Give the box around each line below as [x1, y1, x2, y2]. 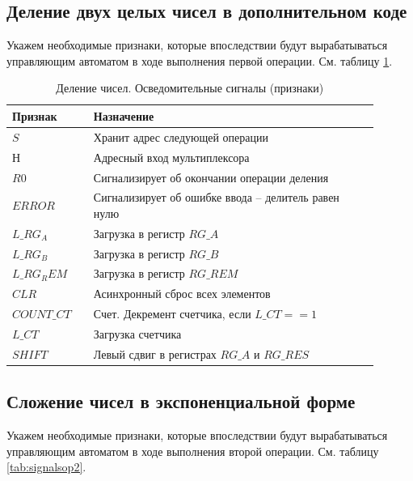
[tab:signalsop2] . [6, 458, 86, 475]
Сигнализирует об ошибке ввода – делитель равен [93, 189, 339, 206]
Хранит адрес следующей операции [93, 128, 269, 145]
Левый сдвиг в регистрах [93, 345, 217, 362]
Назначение [93, 107, 154, 124]
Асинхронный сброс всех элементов [93, 285, 271, 302]
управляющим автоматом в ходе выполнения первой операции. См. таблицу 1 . [6, 52, 393, 69]
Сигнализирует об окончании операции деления [93, 168, 329, 185]
